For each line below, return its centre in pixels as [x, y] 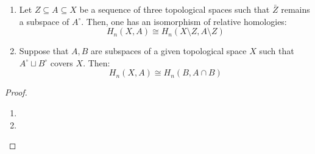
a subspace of [44, 21]
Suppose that [44, 51]
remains [296, 9]
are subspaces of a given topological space [169, 51]
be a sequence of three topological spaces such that [175, 9]
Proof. [16, 92]
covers [62, 62]
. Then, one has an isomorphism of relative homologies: [184, 21]
